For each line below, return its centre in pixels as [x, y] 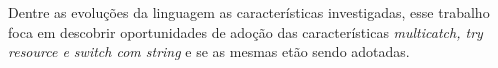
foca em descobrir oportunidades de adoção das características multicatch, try [245, 31]
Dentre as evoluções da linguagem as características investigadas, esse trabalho [249, 12]
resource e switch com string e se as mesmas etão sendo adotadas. [209, 51]
